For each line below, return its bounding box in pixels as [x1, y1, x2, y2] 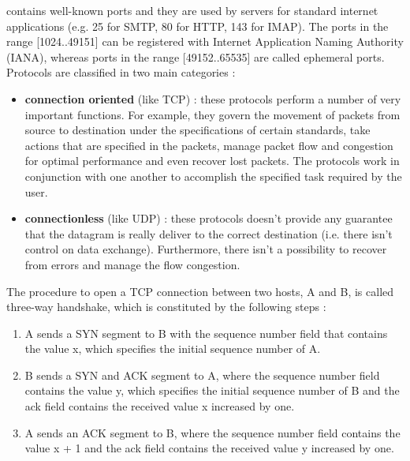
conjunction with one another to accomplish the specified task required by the [24, 167, 402, 184]
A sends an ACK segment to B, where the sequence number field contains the [24, 424, 401, 440]
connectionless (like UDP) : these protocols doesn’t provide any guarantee [24, 210, 393, 227]
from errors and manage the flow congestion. [24, 256, 240, 272]
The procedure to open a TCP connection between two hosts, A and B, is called [6, 283, 394, 299]
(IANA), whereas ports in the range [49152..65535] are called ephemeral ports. [6, 48, 385, 65]
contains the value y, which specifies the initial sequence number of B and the [24, 382, 400, 399]
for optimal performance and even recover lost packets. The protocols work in [24, 152, 400, 169]
